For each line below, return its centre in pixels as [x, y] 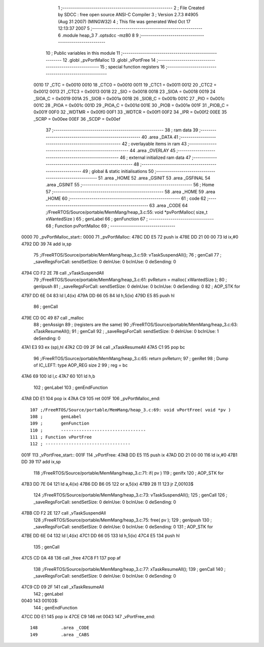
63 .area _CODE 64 [169, 205]
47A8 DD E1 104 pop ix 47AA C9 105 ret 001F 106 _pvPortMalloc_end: [91, 399]
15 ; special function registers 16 [132, 67]
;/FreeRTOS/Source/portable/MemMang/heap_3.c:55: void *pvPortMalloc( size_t [127, 212]
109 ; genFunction [60, 423]
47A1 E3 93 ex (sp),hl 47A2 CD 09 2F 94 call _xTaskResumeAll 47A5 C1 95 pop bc [103, 347]
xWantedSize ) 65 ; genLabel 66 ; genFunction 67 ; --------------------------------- [130, 219]
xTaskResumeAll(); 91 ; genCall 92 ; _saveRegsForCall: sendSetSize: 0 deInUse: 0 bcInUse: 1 [126, 331]
